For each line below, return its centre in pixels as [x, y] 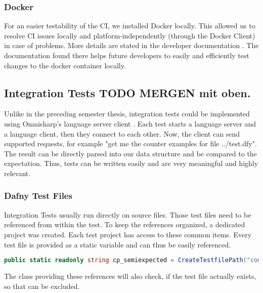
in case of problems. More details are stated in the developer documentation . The [131, 45]
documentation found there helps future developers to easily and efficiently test [127, 55]
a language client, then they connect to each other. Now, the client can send [122, 133]
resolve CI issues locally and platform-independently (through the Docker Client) [130, 35]
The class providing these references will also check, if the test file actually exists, [130, 276]
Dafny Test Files [38, 196]
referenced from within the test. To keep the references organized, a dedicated [125, 224]
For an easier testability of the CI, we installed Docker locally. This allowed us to [130, 26]
